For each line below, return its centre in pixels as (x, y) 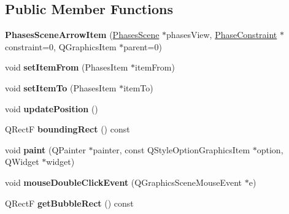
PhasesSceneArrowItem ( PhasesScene (82, 35)
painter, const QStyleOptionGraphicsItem (171, 149)
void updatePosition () (52, 108)
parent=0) (143, 46)
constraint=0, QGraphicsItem (61, 46)
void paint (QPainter (45, 149)
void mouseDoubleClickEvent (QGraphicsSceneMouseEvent (123, 182)
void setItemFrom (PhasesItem (67, 67)
